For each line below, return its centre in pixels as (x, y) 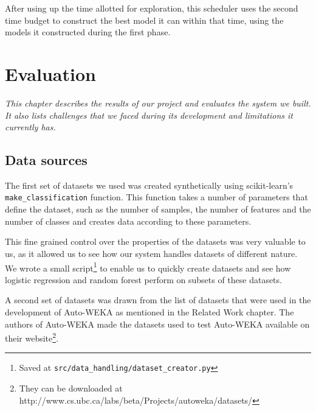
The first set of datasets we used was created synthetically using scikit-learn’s (149, 185)
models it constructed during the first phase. (88, 32)
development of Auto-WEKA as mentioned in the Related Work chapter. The (149, 311)
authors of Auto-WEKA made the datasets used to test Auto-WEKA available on (157, 324)
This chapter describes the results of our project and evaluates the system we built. (158, 103)
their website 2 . (32, 337)
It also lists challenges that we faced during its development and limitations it (149, 115)
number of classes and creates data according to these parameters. (128, 221)
